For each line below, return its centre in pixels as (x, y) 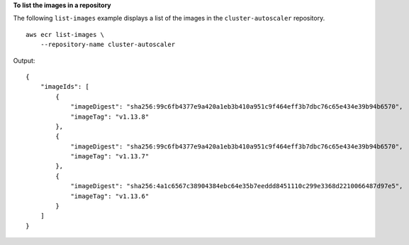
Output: (24, 60)
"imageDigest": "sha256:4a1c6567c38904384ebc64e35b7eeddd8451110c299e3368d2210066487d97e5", (237, 186)
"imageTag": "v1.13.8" (110, 116)
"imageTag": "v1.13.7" (110, 157)
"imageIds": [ (65, 87)
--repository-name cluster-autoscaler (108, 45)
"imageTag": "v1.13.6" (110, 196)
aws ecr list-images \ (65, 34)
